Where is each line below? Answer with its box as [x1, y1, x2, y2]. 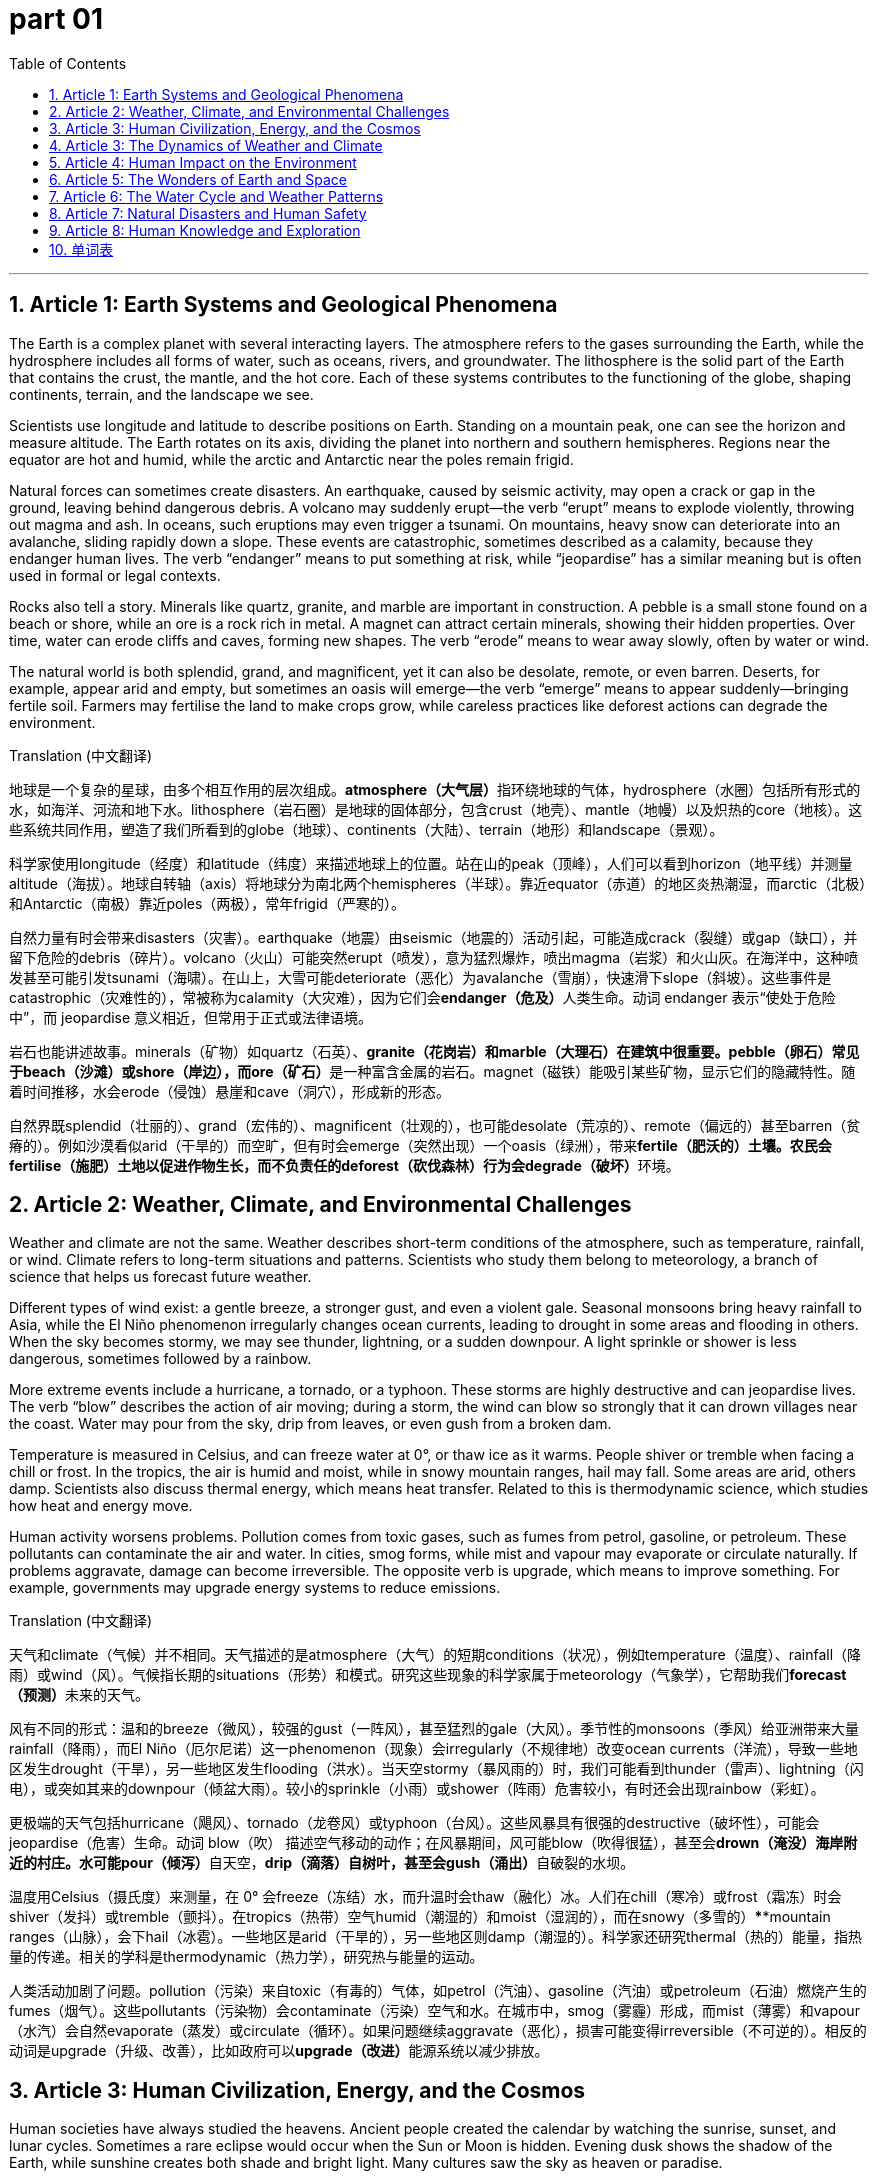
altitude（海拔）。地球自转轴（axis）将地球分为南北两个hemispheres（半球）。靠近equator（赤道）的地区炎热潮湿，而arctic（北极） [9, 874, 867, 892]
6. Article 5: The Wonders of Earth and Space [49, 170, 347, 188]
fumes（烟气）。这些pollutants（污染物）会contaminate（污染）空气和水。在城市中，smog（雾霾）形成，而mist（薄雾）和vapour [9, 2002, 860, 2020]
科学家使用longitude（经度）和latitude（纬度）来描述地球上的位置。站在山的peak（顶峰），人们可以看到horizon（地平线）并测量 [9, 854, 853, 872]
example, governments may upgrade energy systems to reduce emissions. [9, 1579, 501, 1597]
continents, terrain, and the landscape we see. [9, 385, 314, 403]
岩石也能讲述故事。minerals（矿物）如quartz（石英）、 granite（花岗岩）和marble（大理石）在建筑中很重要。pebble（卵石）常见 [9, 1042, 860, 1060]
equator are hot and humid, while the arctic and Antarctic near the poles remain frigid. [9, 450, 574, 468]
